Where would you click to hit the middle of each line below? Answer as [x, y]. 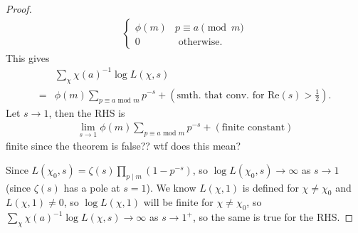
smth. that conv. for [221, 95]
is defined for [270, 187]
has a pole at [92, 187]
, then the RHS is [87, 113]
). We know [171, 187]
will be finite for [178, 202]
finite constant [253, 127]
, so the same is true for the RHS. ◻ [273, 217]
